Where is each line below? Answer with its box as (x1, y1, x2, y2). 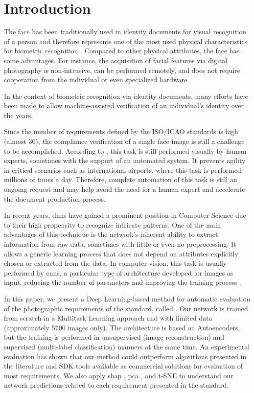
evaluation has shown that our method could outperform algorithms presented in (4, 351, 247, 361)
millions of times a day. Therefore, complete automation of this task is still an (4, 174, 237, 185)
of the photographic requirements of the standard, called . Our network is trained (4, 303, 248, 313)
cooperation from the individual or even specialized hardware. (4, 74, 189, 85)
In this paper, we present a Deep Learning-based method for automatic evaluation (4, 293, 251, 303)
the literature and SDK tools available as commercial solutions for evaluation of (4, 361, 243, 371)
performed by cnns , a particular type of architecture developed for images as (4, 267, 233, 277)
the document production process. (4, 193, 106, 204)
